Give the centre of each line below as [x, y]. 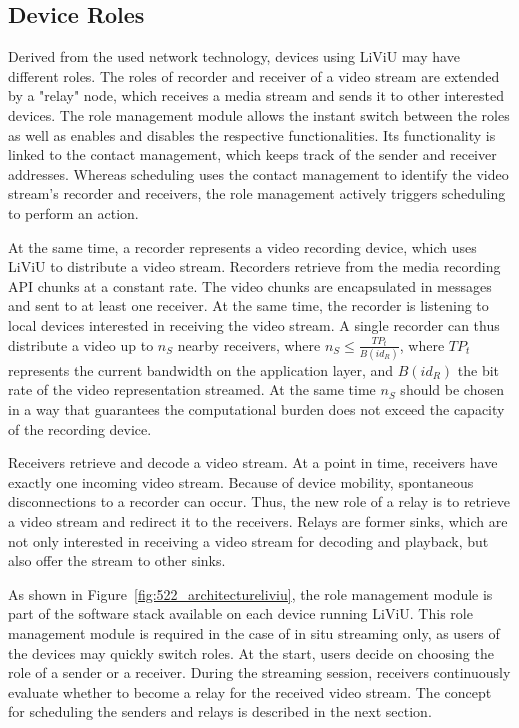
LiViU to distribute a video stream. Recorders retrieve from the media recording [254, 266]
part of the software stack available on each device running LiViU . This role [240, 613]
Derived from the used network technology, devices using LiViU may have [234, 56]
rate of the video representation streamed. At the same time [192, 389]
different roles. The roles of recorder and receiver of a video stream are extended [254, 75]
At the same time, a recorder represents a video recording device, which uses [242, 246]
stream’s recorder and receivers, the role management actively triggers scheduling [257, 193]
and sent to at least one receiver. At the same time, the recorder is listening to [248, 305]
